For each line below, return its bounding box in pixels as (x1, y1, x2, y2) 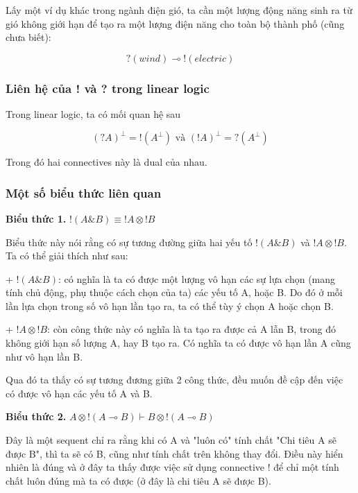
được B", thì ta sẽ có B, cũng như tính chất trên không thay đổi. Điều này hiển (6, 446, 343, 460)
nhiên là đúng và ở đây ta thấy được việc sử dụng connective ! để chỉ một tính (6, 460, 339, 474)
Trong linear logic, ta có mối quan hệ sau (6, 107, 181, 121)
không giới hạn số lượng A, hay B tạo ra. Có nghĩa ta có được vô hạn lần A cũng (6, 336, 351, 350)
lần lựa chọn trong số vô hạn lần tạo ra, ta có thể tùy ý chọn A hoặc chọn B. (6, 298, 334, 313)
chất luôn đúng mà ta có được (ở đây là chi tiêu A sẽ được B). (6, 473, 271, 487)
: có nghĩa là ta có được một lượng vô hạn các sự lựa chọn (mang (58, 271, 336, 286)
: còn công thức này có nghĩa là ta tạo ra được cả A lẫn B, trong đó (47, 322, 336, 336)
